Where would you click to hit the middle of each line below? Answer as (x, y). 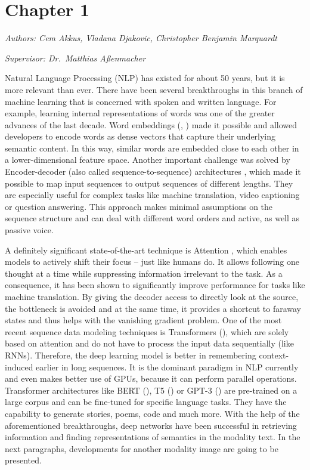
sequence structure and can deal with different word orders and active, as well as (152, 218)
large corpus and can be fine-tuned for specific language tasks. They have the (146, 402)
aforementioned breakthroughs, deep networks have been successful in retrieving (151, 425)
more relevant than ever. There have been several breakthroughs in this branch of (154, 89)
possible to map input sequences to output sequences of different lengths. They (149, 183)
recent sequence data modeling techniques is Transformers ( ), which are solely (147, 331)
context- (274, 355)
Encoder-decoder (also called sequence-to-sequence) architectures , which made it (153, 171)
